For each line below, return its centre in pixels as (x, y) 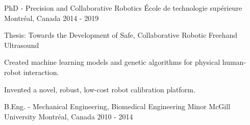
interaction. (41, 72)
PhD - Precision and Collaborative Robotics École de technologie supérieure (123, 8)
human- (234, 62)
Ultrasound (22, 45)
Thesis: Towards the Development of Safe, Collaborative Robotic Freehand (121, 35)
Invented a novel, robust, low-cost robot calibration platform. (100, 89)
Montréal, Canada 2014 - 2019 (52, 18)
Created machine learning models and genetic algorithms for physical (112, 62)
